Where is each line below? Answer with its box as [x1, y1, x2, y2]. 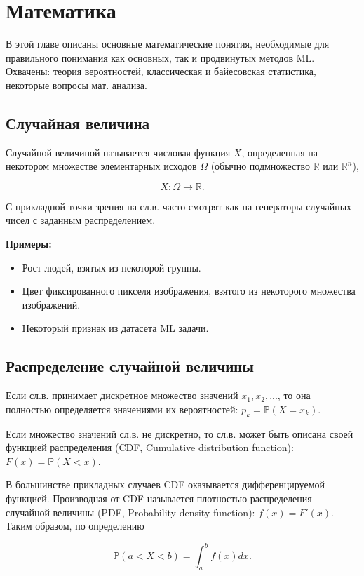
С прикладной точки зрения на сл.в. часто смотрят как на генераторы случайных [6, 199, 352, 213]
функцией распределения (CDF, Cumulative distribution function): [6, 440, 294, 455]
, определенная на [241, 145, 318, 159]
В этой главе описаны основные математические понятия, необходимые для [6, 36, 330, 51]
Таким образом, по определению [6, 518, 144, 533]
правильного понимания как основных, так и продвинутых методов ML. [6, 50, 315, 65]
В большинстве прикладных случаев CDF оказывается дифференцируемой [6, 477, 325, 492]
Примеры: [6, 236, 52, 251]
